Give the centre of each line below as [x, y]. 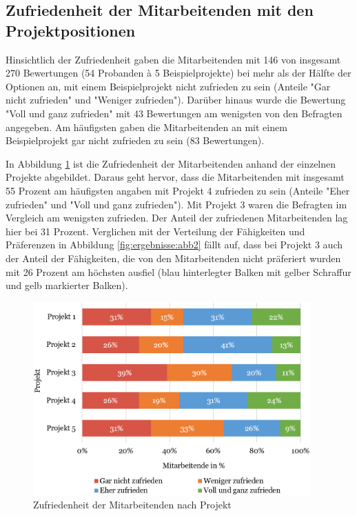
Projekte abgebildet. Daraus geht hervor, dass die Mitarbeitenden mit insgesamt [175, 177]
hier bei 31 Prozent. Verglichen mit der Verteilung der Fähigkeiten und [155, 231]
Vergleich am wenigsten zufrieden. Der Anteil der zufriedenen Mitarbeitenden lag [177, 218]
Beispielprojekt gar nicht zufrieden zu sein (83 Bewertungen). [135, 140]
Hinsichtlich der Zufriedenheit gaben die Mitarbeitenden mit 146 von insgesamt [173, 59]
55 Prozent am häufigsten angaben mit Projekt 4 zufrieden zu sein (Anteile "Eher [178, 190]
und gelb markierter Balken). [67, 285]
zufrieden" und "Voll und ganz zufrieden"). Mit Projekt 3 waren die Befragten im [176, 204]
